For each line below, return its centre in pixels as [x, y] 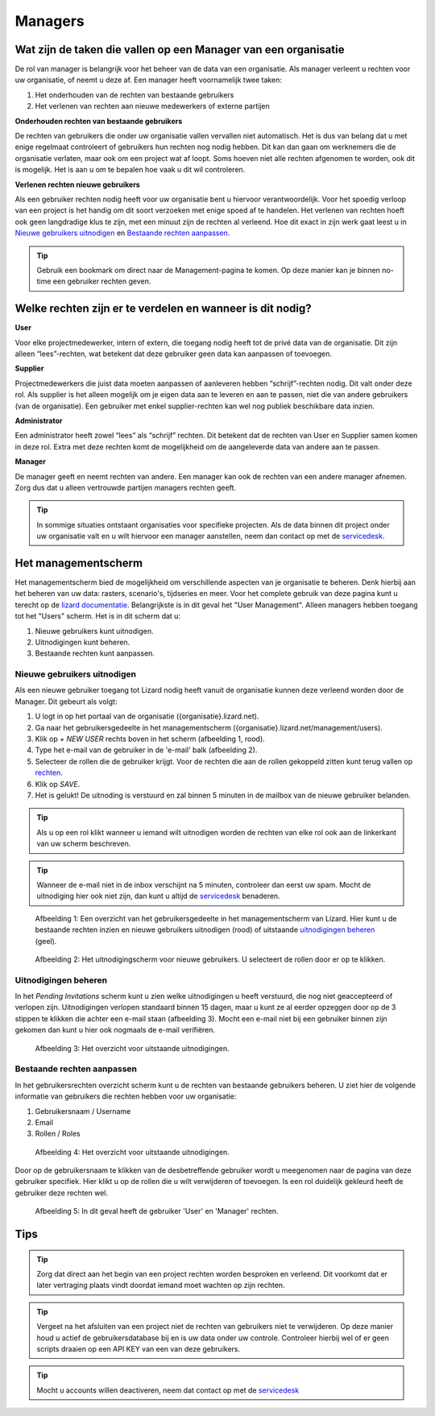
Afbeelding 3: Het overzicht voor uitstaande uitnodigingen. [132, 1048]
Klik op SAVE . [58, 784]
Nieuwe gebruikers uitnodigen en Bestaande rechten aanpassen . [122, 233]
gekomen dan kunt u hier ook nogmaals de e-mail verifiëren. [115, 1030]
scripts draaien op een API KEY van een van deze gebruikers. [139, 1349]
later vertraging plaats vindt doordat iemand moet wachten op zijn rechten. [161, 1286]
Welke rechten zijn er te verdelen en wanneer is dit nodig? [163, 309]
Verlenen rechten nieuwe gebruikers [77, 184]
